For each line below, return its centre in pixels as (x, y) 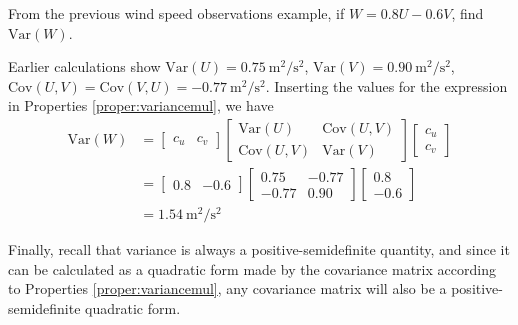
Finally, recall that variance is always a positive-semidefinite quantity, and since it (259, 249)
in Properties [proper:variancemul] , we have (141, 105)
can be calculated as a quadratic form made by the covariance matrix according (252, 268)
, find (467, 13)
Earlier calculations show (84, 66)
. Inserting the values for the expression (386, 85)
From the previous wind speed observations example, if (176, 13)
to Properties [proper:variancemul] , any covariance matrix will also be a (227, 288)
